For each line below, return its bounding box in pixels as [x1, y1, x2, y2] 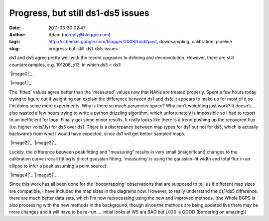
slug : [9, 45, 20, 52]
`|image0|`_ [9, 71, 32, 76]
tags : [9, 39, 20, 45]
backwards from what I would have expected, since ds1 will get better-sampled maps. [9, 131, 185, 137]
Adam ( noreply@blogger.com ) [48, 31, 111, 37]
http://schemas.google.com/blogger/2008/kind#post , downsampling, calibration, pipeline [48, 39, 233, 45]
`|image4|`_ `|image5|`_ [9, 172, 57, 178]
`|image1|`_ [9, 80, 32, 86]
